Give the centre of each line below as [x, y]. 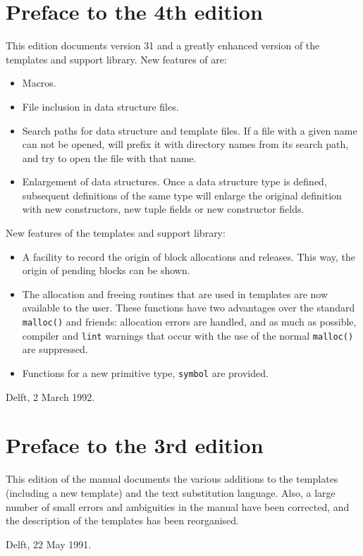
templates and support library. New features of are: [116, 59]
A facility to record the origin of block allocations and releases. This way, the [189, 256]
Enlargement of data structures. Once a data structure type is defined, [174, 181]
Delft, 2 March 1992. [50, 396]
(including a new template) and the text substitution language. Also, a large [171, 492]
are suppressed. [55, 349]
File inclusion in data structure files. [100, 106]
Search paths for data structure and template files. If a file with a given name [190, 130]
